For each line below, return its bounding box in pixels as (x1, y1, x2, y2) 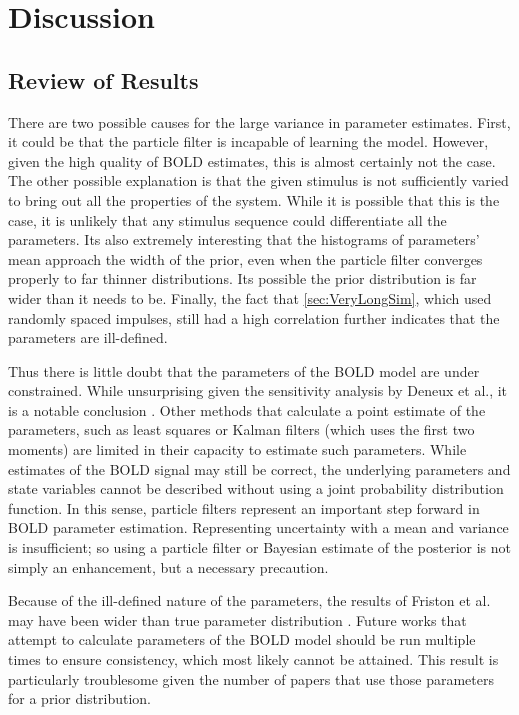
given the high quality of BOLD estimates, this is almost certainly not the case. (8, 150, 496, 171)
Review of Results (8, 64, 199, 95)
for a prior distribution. (8, 688, 152, 709)
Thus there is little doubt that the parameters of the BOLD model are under (8, 360, 480, 381)
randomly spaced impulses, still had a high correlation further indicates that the (8, 307, 500, 328)
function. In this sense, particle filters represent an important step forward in (8, 497, 480, 518)
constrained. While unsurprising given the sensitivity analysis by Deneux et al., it (8, 380, 508, 401)
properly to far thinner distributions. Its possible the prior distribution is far (8, 268, 477, 289)
